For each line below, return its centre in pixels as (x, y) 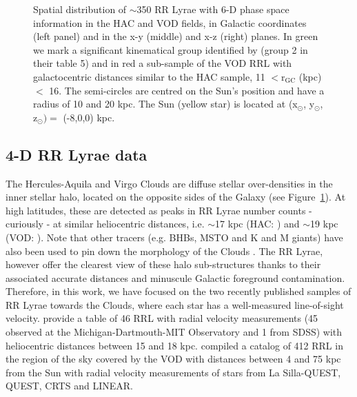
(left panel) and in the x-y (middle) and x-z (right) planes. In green (176, 36)
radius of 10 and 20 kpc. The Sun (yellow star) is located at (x (165, 104)
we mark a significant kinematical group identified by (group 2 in (171, 49)
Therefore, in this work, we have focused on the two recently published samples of (178, 291)
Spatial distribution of (80, 9)
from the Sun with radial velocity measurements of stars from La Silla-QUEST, (173, 372)
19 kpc (324, 224)
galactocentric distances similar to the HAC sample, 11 (149, 76)
